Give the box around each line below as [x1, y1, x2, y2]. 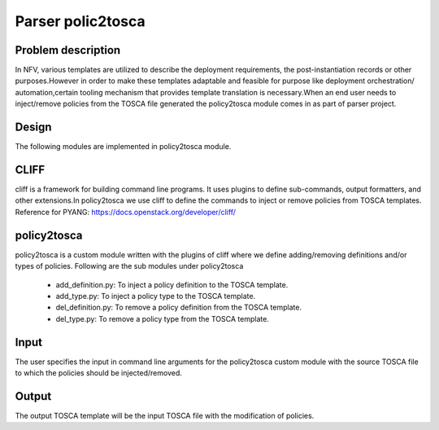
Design [15, 121, 52, 134]
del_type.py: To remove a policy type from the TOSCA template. [55, 314, 270, 323]
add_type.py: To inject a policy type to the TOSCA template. [55, 291, 256, 301]
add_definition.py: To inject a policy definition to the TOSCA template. [55, 279, 289, 289]
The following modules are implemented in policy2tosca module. [15, 142, 232, 151]
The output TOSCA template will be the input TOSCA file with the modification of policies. [15, 410, 315, 420]
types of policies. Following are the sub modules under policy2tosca [15, 261, 244, 271]
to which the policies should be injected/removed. [15, 367, 182, 378]
